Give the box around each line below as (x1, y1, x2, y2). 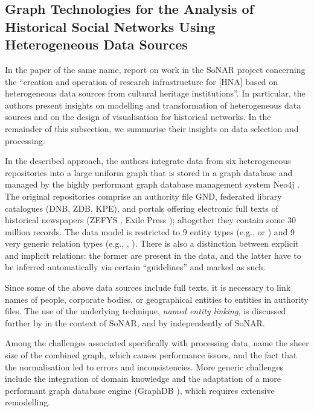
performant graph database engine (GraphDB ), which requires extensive (5, 384, 275, 396)
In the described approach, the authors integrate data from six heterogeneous (5, 154, 291, 167)
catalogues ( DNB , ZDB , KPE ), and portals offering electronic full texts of (5, 201, 278, 214)
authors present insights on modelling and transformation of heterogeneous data (5, 98, 301, 111)
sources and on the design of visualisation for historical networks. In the (5, 110, 271, 123)
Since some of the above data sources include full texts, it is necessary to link (5, 281, 291, 294)
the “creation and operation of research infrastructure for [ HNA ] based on (5, 75, 278, 87)
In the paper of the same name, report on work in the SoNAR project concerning (5, 63, 306, 75)
